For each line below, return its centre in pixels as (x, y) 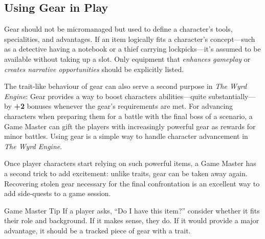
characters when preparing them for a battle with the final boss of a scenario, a (128, 116)
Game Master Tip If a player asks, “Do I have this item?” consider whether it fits (132, 210)
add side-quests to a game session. (58, 193)
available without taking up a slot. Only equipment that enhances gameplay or (127, 58)
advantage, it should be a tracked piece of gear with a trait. (97, 230)
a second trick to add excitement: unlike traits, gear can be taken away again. (126, 173)
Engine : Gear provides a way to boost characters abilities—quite (105, 96)
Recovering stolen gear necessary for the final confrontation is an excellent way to (132, 183)
